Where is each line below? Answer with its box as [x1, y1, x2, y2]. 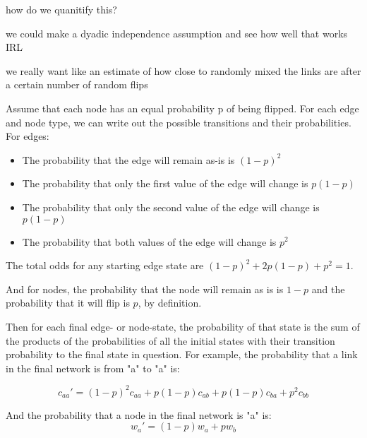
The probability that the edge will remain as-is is [22, 152, 235, 167]
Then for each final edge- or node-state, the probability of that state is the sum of [6, 319, 360, 333]
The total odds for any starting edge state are [6, 258, 204, 273]
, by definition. [138, 295, 202, 310]
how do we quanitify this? [6, 2, 117, 16]
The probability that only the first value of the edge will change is [22, 176, 308, 191]
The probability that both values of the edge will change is [22, 234, 277, 249]
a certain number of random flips [6, 77, 148, 92]
